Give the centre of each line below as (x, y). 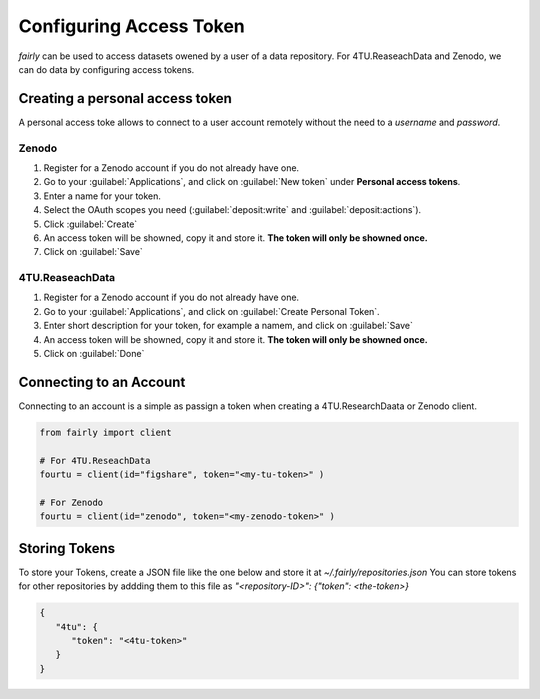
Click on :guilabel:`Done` (94, 354)
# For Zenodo (71, 502)
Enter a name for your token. (102, 196)
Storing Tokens (67, 548)
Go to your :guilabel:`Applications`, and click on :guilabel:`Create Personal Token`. (211, 311)
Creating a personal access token (125, 98)
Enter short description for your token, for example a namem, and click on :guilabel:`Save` (228, 326)
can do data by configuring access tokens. (106, 69)
